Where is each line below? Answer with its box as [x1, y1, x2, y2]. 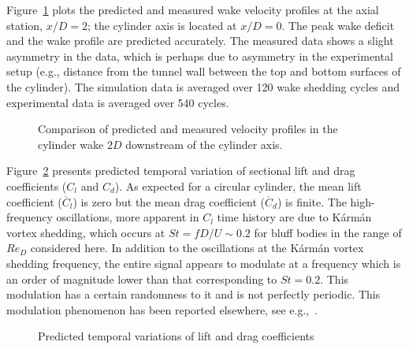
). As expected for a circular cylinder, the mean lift [114, 177, 362, 194]
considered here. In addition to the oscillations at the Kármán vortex [30, 239, 364, 256]
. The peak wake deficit [281, 17, 395, 33]
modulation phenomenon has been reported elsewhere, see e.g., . [6, 301, 318, 317]
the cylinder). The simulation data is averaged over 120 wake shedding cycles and [6, 78, 400, 95]
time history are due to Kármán [217, 209, 372, 225]
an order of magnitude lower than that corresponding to [6, 270, 277, 287]
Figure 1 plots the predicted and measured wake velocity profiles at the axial [6, 2, 379, 17]
